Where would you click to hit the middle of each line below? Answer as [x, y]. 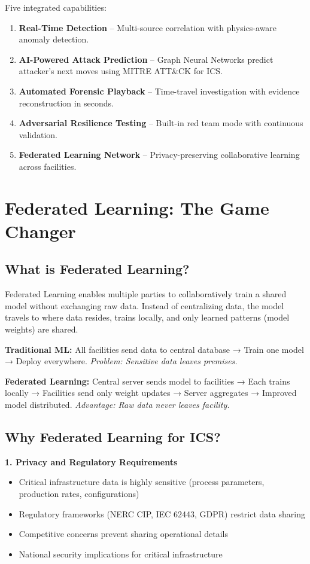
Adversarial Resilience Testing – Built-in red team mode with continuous [161, 123]
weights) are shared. [42, 329]
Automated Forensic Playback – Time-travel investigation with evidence [159, 91]
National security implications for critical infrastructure [121, 554]
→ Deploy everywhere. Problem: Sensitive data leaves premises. [121, 361]
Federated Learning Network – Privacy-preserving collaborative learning [159, 155]
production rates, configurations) [79, 494]
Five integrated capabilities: [56, 7]
